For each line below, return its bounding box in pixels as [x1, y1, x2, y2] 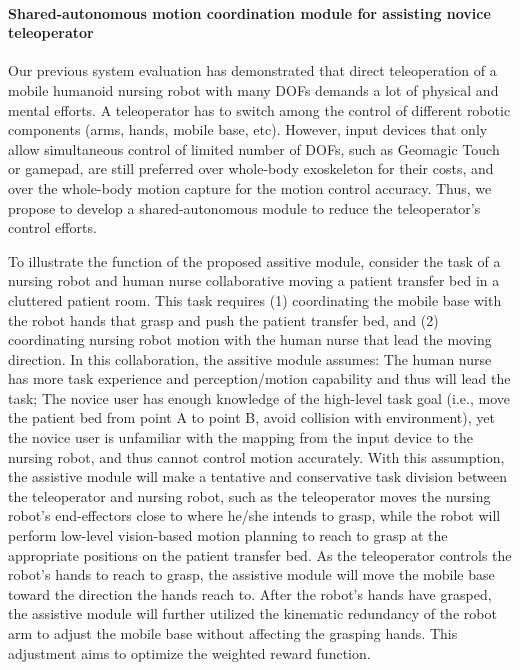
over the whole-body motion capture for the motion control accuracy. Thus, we [8, 177, 492, 198]
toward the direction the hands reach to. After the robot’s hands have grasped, [8, 583, 492, 604]
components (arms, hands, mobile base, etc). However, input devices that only [8, 119, 488, 140]
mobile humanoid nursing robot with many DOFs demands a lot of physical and [8, 79, 499, 100]
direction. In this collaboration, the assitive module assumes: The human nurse [8, 348, 492, 369]
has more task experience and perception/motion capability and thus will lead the [8, 368, 511, 389]
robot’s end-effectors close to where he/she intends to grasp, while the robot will [8, 505, 501, 526]
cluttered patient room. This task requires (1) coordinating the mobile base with [8, 289, 502, 310]
